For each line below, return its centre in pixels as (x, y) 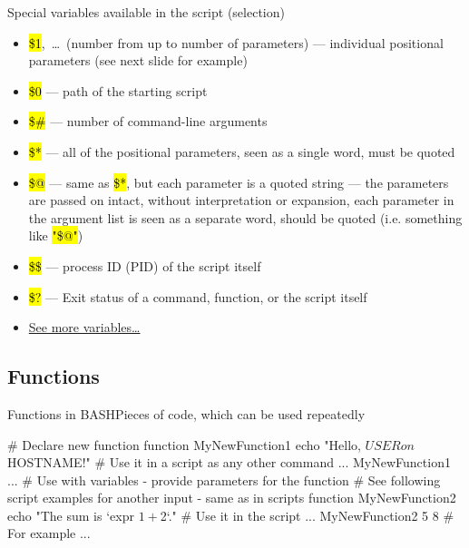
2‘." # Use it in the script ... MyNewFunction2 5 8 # (307, 515)
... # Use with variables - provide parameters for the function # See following (224, 479)
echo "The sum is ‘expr (71, 515)
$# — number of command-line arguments (148, 121)
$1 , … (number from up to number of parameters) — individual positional (236, 42)
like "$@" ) (56, 235)
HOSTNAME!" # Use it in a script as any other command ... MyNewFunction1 (229, 462)
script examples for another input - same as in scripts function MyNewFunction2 (232, 498)
